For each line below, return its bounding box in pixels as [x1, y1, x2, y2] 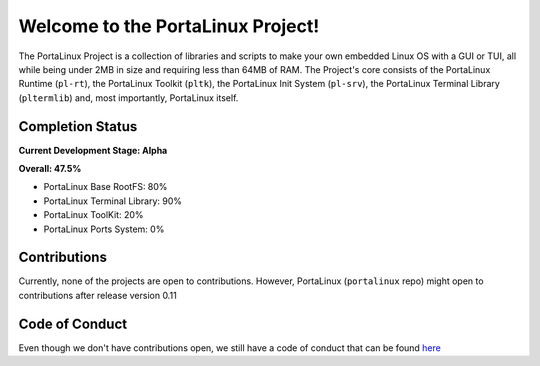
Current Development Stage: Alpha [18, 144, 168, 156]
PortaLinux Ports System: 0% [43, 223, 165, 235]
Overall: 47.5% [18, 163, 82, 175]
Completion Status [18, 118, 138, 135]
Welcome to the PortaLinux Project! [18, 15, 320, 37]
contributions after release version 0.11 [18, 289, 177, 301]
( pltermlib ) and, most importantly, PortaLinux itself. [18, 91, 239, 104]
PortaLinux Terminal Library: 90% [43, 195, 183, 207]
